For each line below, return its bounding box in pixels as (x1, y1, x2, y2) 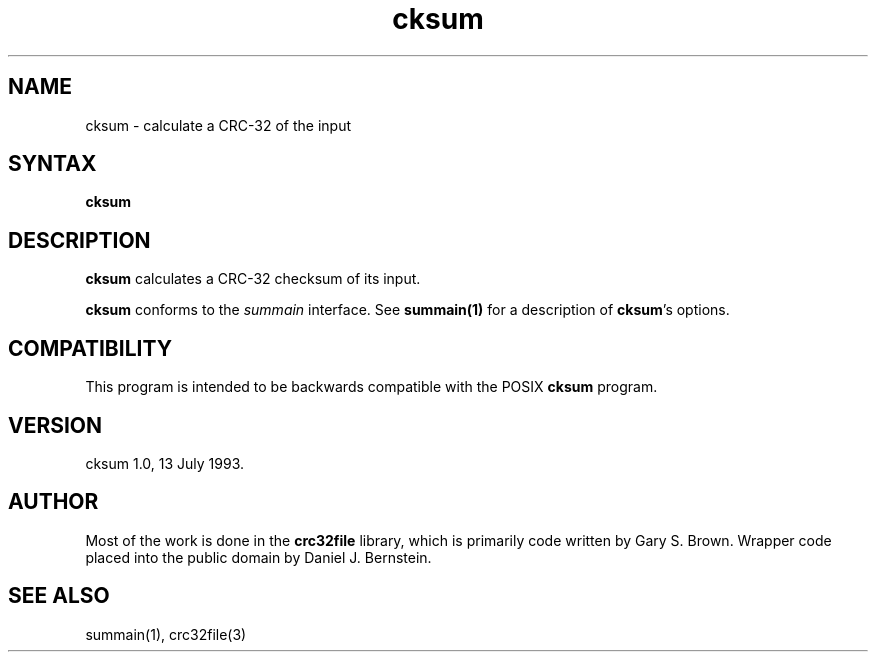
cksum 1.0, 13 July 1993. (85, 454, 244, 472)
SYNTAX (8, 151, 97, 177)
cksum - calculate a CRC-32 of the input (85, 116, 352, 134)
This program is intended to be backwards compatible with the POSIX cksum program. (85, 378, 658, 396)
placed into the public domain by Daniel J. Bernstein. (85, 548, 432, 566)
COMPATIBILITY (8, 335, 172, 361)
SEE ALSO (8, 583, 110, 609)
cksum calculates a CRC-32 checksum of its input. (85, 270, 421, 288)
